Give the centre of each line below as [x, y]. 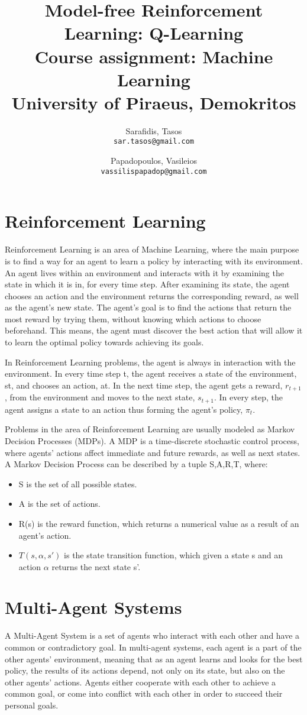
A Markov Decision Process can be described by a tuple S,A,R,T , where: [136, 464]
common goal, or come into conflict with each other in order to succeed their [144, 693]
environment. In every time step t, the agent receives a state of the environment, [151, 373]
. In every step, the [248, 397]
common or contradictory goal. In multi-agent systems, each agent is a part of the [153, 647]
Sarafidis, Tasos [154, 130]
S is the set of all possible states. [78, 483]
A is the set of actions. [59, 504]
